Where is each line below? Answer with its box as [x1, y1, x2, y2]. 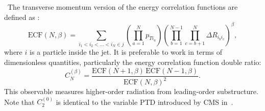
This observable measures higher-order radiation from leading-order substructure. [4, 86, 258, 97]
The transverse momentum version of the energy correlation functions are [7, 2, 238, 12]
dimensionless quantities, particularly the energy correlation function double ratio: [4, 57, 261, 68]
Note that [4, 96, 35, 107]
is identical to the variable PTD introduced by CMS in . [56, 96, 233, 107]
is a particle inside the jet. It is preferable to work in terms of [29, 47, 222, 57]
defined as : [4, 11, 40, 22]
